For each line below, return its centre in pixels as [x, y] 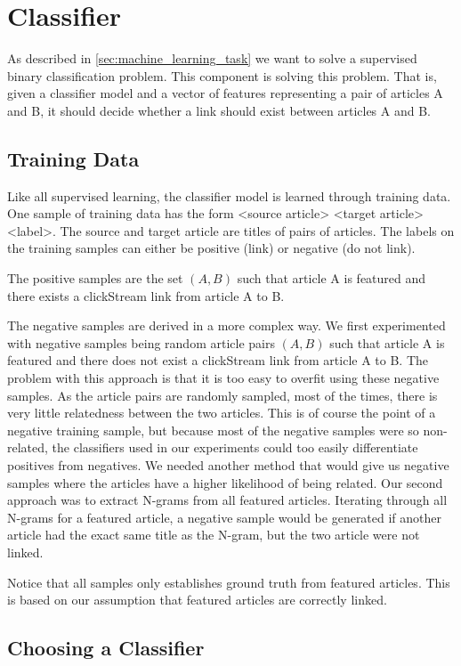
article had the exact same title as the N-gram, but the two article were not [214, 535]
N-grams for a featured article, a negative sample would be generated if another [225, 517]
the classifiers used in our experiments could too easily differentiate [235, 447]
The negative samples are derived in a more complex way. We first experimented [226, 325]
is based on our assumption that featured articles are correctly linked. [197, 600]
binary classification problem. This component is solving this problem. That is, [222, 75]
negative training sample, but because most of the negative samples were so [213, 430]
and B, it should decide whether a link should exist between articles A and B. [219, 110]
